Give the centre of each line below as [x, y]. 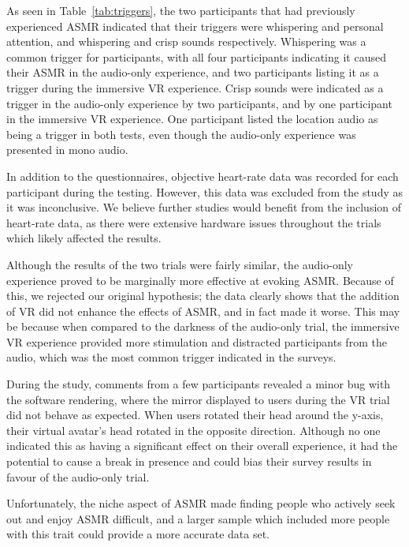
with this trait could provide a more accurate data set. [138, 534]
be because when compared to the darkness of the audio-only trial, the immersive [203, 326]
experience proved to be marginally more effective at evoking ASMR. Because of [200, 280]
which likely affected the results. [84, 238]
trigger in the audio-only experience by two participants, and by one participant [199, 103]
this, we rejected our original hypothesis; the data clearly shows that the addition [203, 296]
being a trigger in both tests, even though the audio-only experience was [181, 134]
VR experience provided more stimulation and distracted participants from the [197, 341]
